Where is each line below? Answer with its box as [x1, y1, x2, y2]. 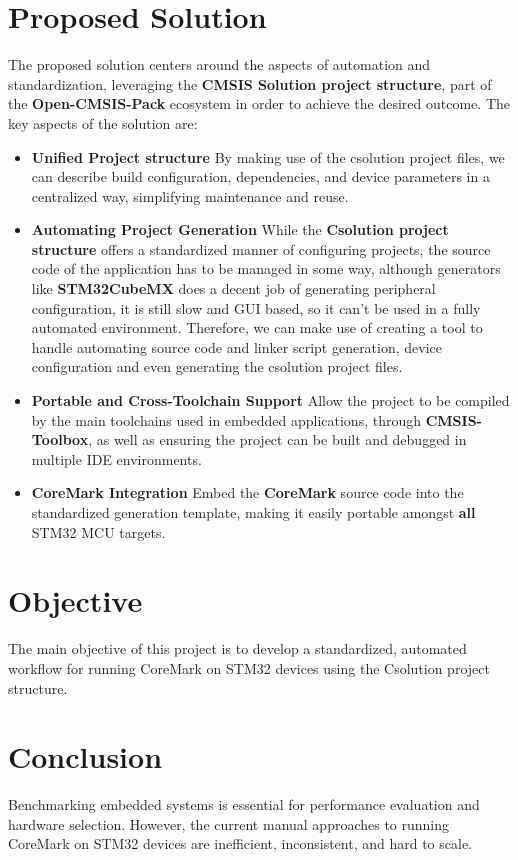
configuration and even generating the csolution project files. [31, 356, 403, 377]
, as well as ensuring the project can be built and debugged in [88, 429, 467, 450]
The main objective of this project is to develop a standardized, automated [8, 638, 467, 659]
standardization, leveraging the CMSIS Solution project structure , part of [8, 73, 492, 94]
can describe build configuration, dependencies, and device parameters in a [31, 166, 490, 187]
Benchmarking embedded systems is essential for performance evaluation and [8, 794, 480, 815]
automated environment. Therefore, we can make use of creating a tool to [31, 317, 483, 338]
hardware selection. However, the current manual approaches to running [8, 813, 450, 834]
